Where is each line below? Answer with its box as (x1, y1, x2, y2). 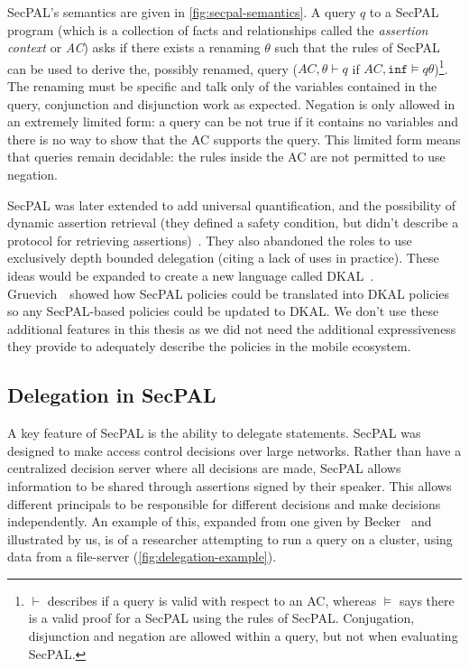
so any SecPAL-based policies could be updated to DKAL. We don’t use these (7, 302, 439, 320)
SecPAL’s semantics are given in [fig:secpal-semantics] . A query (7, 3, 356, 21)
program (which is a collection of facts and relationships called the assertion (7, 20, 428, 39)
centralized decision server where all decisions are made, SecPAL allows (7, 459, 401, 478)
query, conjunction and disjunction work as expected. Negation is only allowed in (7, 94, 455, 113)
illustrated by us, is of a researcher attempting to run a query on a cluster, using (7, 529, 453, 548)
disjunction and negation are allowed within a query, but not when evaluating (28, 626, 458, 645)
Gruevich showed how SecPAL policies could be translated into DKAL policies (7, 283, 450, 302)
